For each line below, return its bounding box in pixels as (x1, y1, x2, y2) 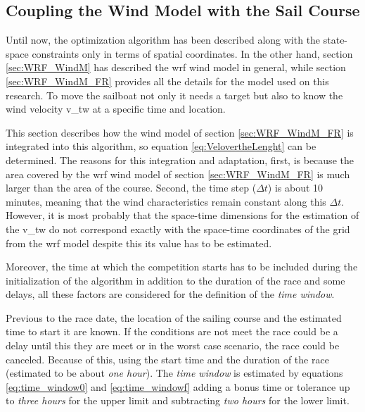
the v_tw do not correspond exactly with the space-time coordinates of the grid (6, 221, 350, 236)
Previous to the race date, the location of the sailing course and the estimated (6, 310, 342, 325)
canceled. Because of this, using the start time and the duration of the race (6, 351, 329, 366)
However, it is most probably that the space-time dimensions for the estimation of (6, 208, 359, 223)
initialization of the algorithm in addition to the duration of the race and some (6, 273, 345, 287)
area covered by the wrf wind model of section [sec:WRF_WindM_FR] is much (6, 166, 350, 181)
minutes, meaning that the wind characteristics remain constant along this (6, 194, 326, 208)
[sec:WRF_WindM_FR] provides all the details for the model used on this (6, 73, 329, 88)
